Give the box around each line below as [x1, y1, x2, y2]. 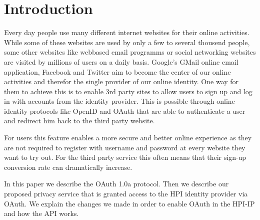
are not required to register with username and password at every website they [4, 142, 245, 152]
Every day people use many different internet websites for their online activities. [4, 27, 249, 38]
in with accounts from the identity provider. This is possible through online [4, 96, 235, 106]
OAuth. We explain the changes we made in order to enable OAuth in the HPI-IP [4, 198, 255, 208]
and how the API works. [4, 208, 79, 218]
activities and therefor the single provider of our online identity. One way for [4, 76, 239, 87]
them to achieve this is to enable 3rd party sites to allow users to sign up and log [4, 86, 252, 96]
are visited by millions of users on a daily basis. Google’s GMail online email [4, 56, 238, 67]
